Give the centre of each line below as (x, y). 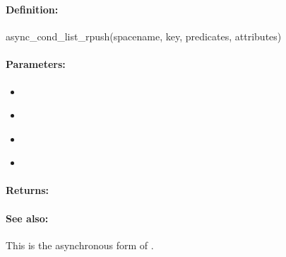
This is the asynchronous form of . (80, 245)
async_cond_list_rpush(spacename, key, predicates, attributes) (144, 36)
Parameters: (36, 64)
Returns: (28, 190)
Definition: (32, 9)
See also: (27, 218)
